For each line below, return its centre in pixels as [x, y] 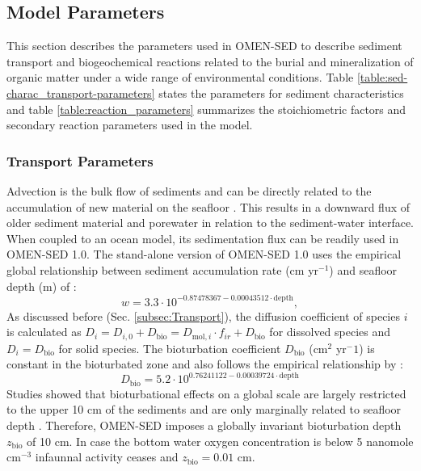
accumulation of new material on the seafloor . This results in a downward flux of [208, 206]
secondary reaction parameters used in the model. [130, 125]
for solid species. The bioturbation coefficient [170, 348]
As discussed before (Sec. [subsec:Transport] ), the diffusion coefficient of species [203, 315]
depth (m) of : [42, 286]
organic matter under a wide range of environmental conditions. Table [180, 77]
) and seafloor [363, 269]
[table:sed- [382, 77]
